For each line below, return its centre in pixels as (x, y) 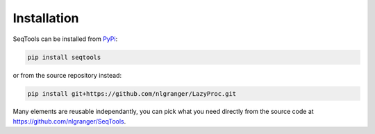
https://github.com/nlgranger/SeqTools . (69, 121)
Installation (46, 18)
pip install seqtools (64, 57)
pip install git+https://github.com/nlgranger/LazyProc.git (132, 93)
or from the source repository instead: (67, 75)
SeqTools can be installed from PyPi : (65, 39)
